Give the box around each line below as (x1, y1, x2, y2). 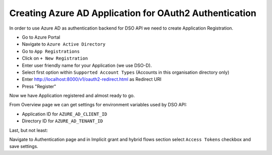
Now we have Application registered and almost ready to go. (9, 93, 135, 99)
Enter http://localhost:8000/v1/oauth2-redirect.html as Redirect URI (22, 76, 162, 82)
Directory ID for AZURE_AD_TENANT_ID (22, 118, 103, 124)
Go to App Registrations (22, 48, 80, 54)
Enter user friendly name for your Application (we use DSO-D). (22, 62, 152, 68)
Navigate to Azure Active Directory (22, 41, 106, 47)
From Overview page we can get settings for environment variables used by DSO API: (9, 102, 187, 108)
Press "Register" (22, 83, 56, 89)
